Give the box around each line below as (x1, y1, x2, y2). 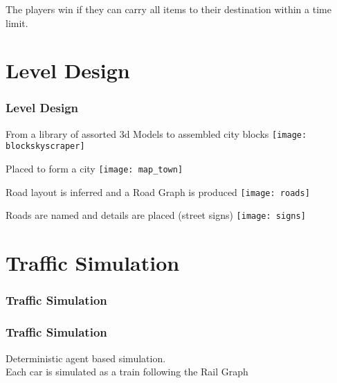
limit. (6, 15, 28, 30)
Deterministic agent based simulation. (6, 350, 166, 365)
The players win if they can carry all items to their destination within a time (6, 2, 331, 16)
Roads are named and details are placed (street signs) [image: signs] (6, 208, 306, 222)
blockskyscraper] (6, 141, 85, 152)
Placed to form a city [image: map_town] (6, 161, 183, 176)
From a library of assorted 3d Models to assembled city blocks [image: (6, 126, 307, 141)
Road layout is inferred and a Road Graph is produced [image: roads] (6, 184, 310, 199)
